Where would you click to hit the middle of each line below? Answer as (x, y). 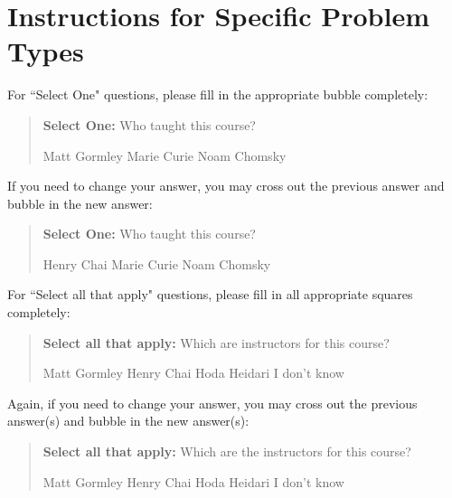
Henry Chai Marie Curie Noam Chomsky (157, 263)
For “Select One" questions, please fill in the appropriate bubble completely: (218, 94)
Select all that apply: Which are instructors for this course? (216, 342)
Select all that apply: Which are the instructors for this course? (227, 451)
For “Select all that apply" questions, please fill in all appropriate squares (210, 294)
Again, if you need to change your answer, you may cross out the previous (212, 403)
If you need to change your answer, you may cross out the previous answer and (226, 186)
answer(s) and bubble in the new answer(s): (128, 421)
